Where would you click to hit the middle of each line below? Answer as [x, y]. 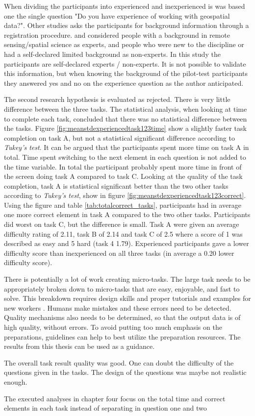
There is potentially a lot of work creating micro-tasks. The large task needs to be [127, 279]
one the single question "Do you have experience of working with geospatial [117, 15]
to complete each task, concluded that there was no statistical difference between [126, 118]
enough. [16, 381]
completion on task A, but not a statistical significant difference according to [119, 137]
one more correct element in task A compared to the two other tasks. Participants [127, 214]
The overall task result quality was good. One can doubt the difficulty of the [119, 362]
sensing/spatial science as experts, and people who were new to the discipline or [124, 44]
